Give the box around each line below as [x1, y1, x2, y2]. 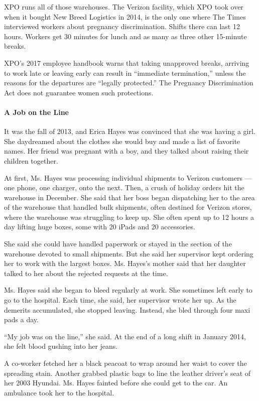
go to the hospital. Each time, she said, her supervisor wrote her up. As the [4, 295, 236, 305]
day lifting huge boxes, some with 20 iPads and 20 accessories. [4, 221, 195, 232]
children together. [4, 155, 58, 166]
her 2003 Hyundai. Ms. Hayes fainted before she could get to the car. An [4, 377, 228, 388]
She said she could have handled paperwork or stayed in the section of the [4, 238, 232, 249]
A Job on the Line [4, 106, 69, 117]
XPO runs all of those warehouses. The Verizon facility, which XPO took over [4, 2, 243, 12]
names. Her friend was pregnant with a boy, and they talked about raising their [4, 146, 249, 156]
